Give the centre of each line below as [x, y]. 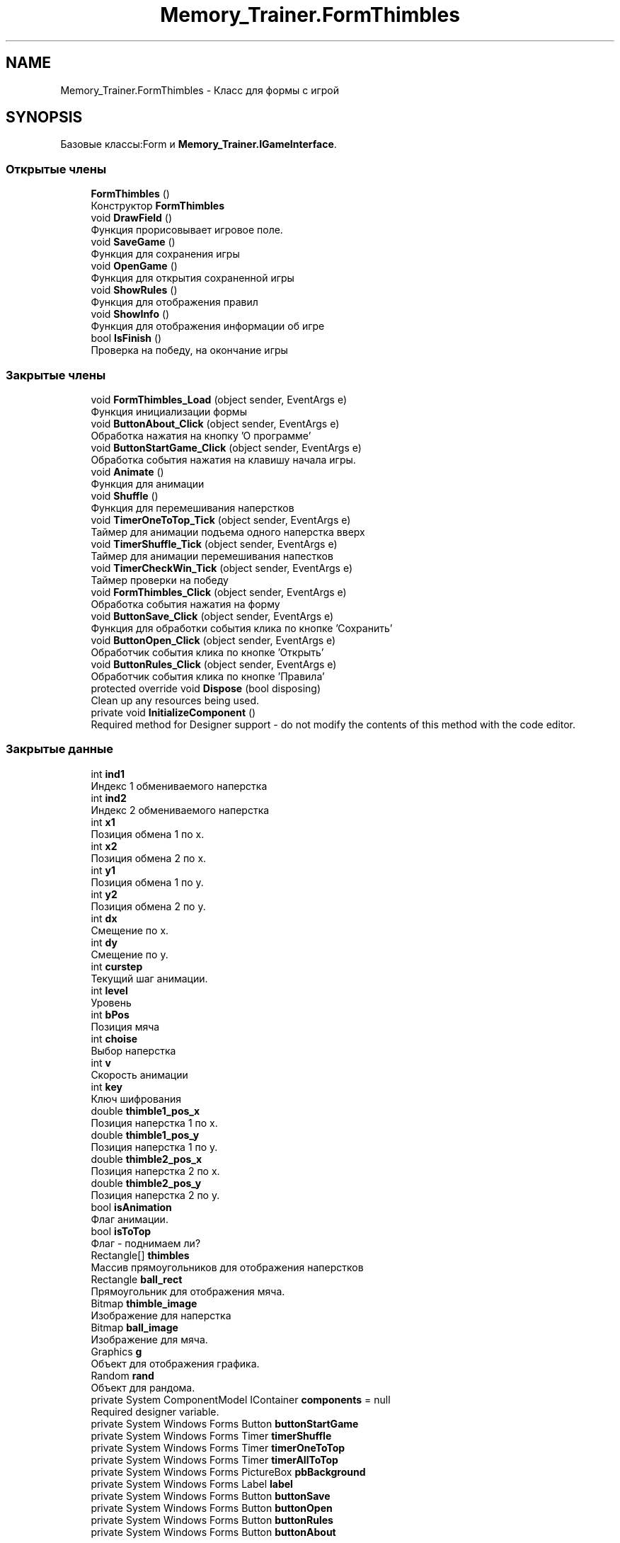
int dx [104, 918]
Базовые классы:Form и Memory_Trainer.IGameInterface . [199, 144]
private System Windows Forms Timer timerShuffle [211, 1435]
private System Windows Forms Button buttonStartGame [225, 1423]
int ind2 [109, 798]
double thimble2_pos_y [146, 1183]
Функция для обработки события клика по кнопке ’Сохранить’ [242, 628]
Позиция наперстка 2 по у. [155, 1195]
